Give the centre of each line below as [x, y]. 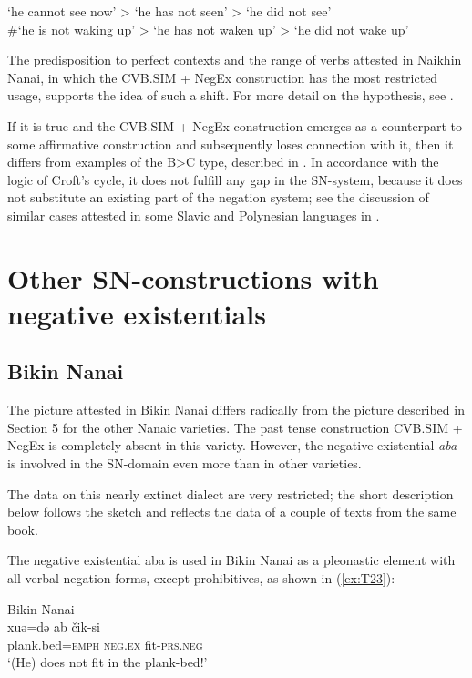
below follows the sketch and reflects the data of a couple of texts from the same [232, 512]
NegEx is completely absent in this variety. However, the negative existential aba [232, 445]
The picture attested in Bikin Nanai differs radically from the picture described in [236, 410]
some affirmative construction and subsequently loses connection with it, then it [231, 144]
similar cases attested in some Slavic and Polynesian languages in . [194, 215]
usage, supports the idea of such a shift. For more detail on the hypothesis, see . [231, 95]
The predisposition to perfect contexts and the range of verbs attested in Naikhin [235, 60]
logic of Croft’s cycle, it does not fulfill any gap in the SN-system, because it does [235, 179]
